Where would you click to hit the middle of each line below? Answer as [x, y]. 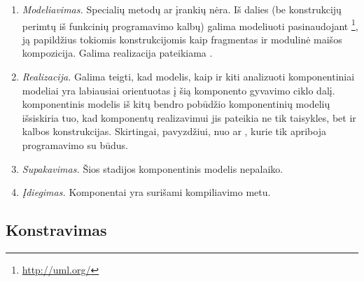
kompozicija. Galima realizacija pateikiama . [117, 53]
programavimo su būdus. [75, 145]
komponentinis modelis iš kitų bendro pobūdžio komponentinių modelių [176, 104]
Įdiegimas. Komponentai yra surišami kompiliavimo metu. [146, 192]
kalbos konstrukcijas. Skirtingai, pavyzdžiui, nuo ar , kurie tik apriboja [174, 131]
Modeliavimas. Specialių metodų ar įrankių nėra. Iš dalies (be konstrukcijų [182, 9]
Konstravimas [56, 230]
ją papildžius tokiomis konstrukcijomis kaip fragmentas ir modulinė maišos [182, 39]
